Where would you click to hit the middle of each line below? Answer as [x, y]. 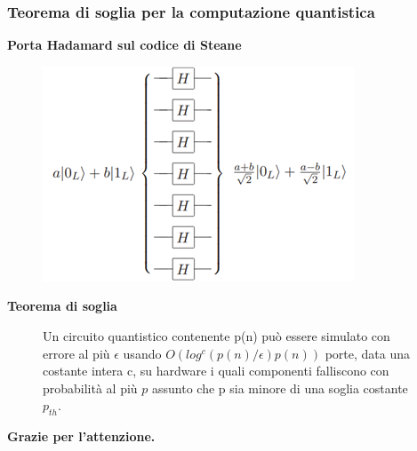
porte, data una [367, 353]
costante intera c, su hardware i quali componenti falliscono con [216, 371]
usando [142, 353]
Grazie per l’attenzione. [81, 436]
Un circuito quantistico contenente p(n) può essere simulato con [217, 336]
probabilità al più [90, 388]
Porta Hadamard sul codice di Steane [124, 45]
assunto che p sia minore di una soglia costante [280, 388]
